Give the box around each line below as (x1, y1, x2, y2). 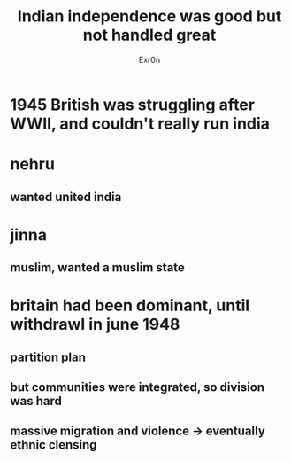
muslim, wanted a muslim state (10, 260, 185, 276)
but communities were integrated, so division (10, 379, 264, 395)
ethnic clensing (10, 437, 97, 453)
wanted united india (10, 189, 122, 205)
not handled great (82, 25, 217, 45)
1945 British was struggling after (10, 95, 256, 114)
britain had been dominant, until (10, 295, 250, 316)
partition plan (10, 349, 87, 364)
